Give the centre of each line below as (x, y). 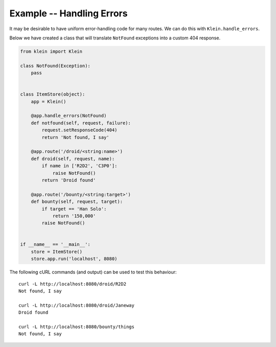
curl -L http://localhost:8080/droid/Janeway (77, 305)
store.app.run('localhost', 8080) (74, 259)
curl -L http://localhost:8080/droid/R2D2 (73, 284)
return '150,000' (74, 216)
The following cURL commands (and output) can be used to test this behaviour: (93, 272)
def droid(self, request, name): (73, 159)
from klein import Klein (51, 51)
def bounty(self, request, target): (77, 202)
